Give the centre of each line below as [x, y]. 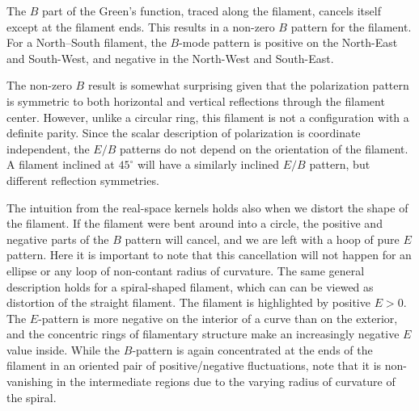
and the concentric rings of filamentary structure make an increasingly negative [203, 334]
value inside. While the [63, 349]
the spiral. [32, 397]
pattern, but [340, 164]
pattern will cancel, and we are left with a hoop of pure [262, 239]
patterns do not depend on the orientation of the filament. [264, 148]
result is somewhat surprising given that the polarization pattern [248, 85]
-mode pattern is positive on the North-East [288, 42]
